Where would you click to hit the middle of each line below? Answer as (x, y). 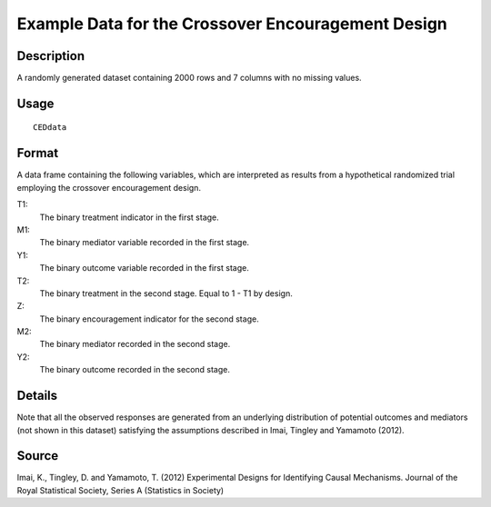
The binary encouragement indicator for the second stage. (149, 319)
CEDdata (50, 128)
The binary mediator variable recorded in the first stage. (145, 243)
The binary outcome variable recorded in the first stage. (144, 268)
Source (38, 456)
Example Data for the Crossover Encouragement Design (232, 24)
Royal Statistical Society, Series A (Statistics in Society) (120, 490)
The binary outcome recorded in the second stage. (135, 370)
